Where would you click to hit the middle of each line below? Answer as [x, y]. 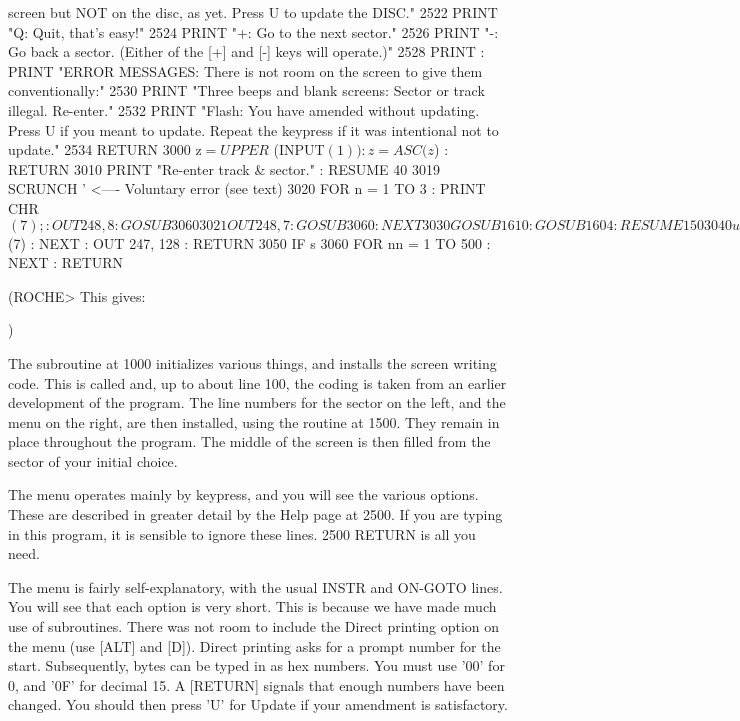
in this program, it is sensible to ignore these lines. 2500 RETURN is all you [242, 533]
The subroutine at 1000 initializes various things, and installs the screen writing [252, 362]
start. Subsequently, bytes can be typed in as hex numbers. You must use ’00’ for [256, 665]
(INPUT [299, 149]
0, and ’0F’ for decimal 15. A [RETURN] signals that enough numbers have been [256, 684]
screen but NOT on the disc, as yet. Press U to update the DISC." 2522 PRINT [253, 12]
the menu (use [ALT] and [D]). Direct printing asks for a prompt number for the [254, 645]
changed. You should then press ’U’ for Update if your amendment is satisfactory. [258, 704]
